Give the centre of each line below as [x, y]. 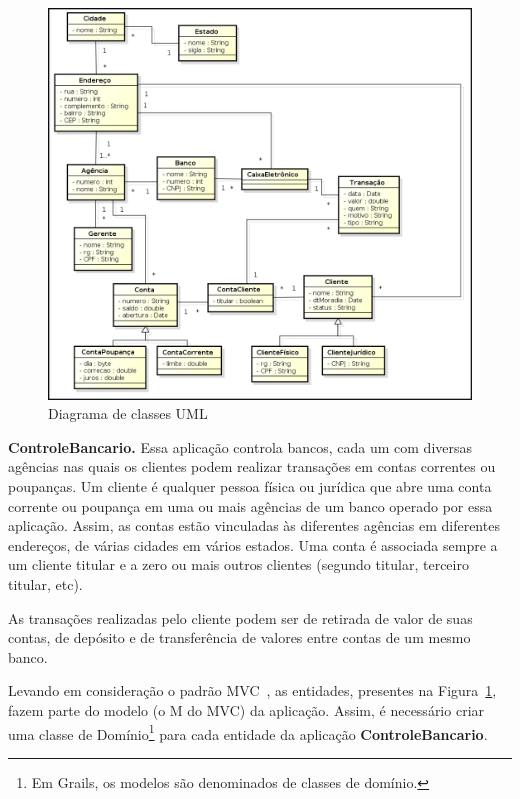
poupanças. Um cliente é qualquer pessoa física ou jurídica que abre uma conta [250, 486]
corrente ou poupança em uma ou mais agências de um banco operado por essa [250, 505]
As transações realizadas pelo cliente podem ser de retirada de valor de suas [240, 617]
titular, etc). [45, 584]
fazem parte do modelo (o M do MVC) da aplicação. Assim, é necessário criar [246, 710]
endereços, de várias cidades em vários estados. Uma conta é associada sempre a [253, 544]
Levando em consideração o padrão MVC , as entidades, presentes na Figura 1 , [252, 690]
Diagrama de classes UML [128, 413]
